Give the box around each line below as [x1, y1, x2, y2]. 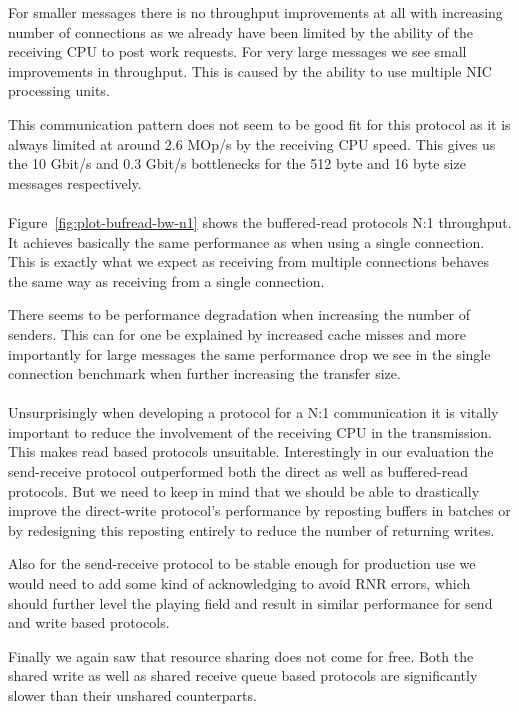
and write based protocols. [8, 612, 170, 633]
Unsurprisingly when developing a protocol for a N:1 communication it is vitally [8, 402, 499, 423]
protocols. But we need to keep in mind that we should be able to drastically [8, 480, 480, 501]
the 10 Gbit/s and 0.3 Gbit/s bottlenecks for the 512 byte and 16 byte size [8, 153, 466, 174]
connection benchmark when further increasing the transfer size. [8, 363, 401, 384]
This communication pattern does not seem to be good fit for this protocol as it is [8, 113, 511, 134]
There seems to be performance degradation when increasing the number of [8, 304, 471, 325]
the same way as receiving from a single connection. [8, 270, 325, 291]
